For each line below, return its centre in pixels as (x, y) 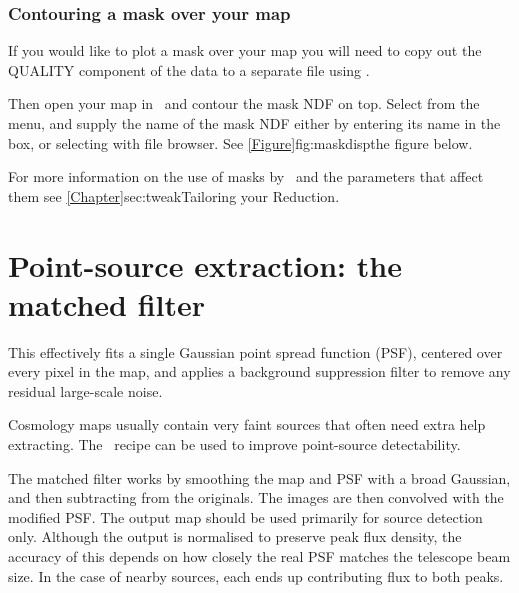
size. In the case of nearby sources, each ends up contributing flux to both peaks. (256, 575)
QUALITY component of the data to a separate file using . (189, 69)
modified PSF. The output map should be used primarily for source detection (245, 516)
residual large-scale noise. (85, 390)
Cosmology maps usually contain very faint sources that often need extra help (247, 424)
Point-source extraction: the (205, 264)
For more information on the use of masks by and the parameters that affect (246, 176)
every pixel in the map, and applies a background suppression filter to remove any (259, 371)
